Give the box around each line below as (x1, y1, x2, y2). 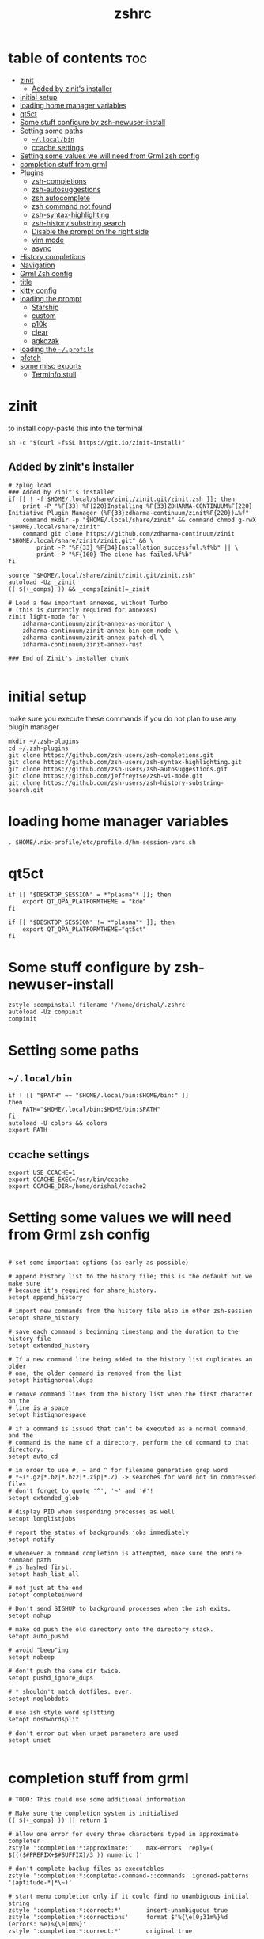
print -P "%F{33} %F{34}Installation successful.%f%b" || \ (36, 543, 239, 551)
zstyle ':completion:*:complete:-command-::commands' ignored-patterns (8, 1872, 249, 1880)
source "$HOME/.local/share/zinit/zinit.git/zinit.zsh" (8, 571, 196, 579)
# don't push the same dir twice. (8, 1667, 123, 1676)
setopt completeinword (8, 1591, 83, 1599)
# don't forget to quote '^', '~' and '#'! (8, 1487, 154, 1495)
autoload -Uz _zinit (8, 578, 77, 586)
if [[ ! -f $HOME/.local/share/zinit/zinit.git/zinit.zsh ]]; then (8, 495, 236, 503)
